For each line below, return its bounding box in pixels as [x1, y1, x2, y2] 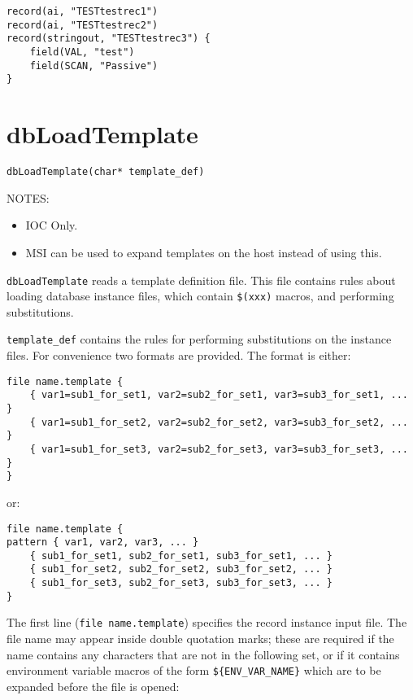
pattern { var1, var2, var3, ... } [7, 536, 199, 549]
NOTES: [7, 189, 50, 206]
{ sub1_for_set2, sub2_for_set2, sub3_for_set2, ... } [29, 563, 333, 575]
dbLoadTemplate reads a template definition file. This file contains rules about [7, 271, 396, 288]
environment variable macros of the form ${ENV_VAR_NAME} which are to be [7, 662, 381, 679]
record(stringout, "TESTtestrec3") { [7, 33, 211, 45]
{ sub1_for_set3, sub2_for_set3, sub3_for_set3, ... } [29, 577, 333, 589]
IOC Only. [25, 217, 78, 234]
